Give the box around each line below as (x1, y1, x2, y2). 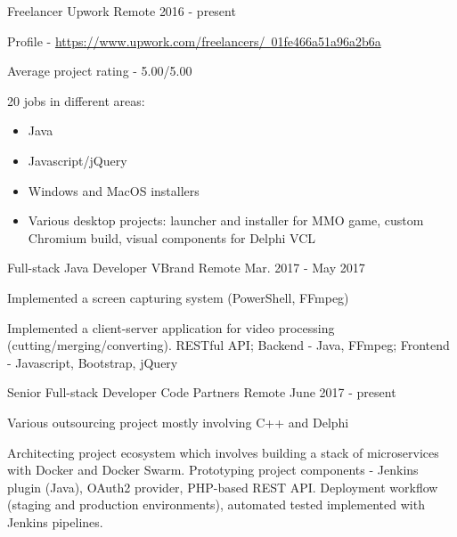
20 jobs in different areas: (7, 91, 145, 110)
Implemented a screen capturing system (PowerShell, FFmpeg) (7, 288, 349, 306)
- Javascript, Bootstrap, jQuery (7, 353, 178, 371)
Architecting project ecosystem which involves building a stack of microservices (7, 443, 439, 461)
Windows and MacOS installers (28, 181, 200, 199)
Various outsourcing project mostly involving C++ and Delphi (7, 412, 349, 431)
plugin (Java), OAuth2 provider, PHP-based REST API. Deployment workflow (7, 477, 438, 496)
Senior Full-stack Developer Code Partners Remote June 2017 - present (7, 383, 396, 402)
